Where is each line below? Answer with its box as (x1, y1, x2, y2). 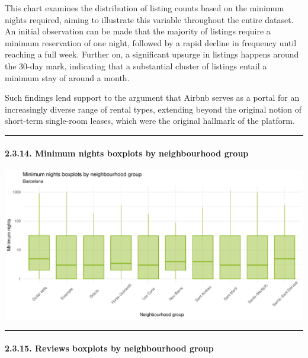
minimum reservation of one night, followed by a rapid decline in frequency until (5, 36, 297, 49)
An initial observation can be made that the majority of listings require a (5, 25, 271, 37)
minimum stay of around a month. (5, 71, 130, 84)
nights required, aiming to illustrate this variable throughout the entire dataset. (5, 13, 294, 25)
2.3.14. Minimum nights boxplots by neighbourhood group (5, 146, 249, 159)
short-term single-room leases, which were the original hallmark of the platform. (5, 114, 295, 127)
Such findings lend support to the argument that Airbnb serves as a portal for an (5, 91, 300, 104)
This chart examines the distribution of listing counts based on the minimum (5, 2, 284, 14)
